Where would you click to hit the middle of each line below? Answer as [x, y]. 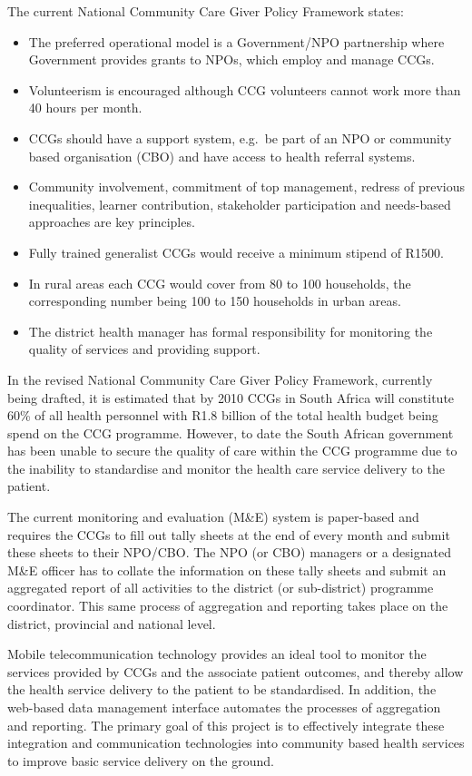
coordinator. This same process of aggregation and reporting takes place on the [228, 606]
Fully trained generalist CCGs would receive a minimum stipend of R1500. [236, 252]
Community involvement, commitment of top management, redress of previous [246, 187]
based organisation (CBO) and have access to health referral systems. [222, 156]
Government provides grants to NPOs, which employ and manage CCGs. [231, 59]
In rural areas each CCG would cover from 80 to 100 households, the [220, 283]
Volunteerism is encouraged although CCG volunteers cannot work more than [245, 89]
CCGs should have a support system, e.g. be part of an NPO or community [240, 138]
